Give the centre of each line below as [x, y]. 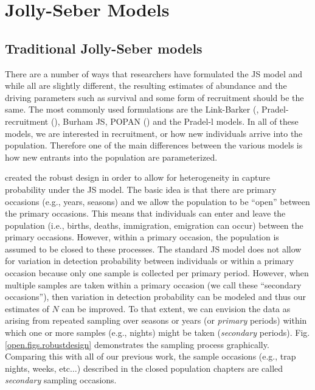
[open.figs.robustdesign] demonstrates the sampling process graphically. [137, 344]
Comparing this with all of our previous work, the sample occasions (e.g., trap [151, 356]
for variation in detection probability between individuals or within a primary [150, 261]
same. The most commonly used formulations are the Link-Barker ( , [132, 109]
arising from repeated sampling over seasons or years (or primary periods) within [156, 320]
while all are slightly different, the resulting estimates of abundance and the [146, 85]
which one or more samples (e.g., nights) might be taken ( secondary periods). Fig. [157, 333]
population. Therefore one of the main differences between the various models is [154, 145]
